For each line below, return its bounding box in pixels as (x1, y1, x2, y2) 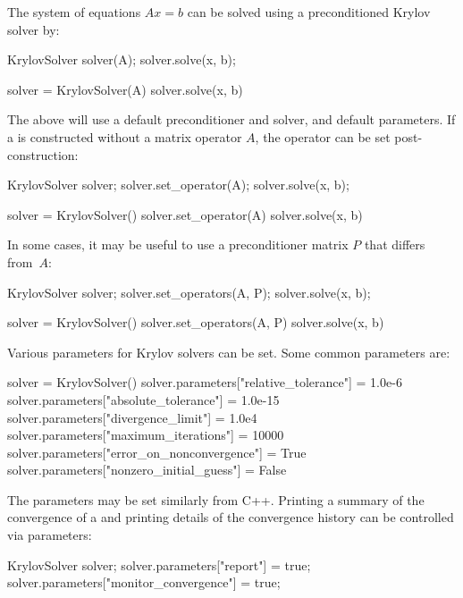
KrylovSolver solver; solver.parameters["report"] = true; (7, 555, 311, 574)
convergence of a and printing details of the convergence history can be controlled (7, 508, 454, 526)
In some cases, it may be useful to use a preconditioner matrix (7, 235, 349, 254)
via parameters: (7, 526, 92, 544)
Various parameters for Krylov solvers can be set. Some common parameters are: (7, 342, 450, 361)
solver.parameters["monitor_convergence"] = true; (7, 573, 281, 592)
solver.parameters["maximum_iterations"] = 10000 (7, 425, 284, 444)
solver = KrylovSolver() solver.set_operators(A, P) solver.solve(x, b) (7, 313, 384, 332)
